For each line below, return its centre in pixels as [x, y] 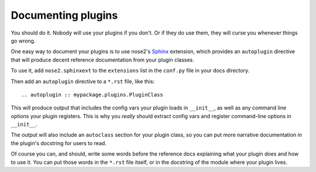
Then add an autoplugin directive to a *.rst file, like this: [83, 81]
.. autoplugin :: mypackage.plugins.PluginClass [92, 94]
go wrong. [23, 40]
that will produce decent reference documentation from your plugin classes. [102, 60]
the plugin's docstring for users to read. [59, 143]
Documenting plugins [64, 15]
